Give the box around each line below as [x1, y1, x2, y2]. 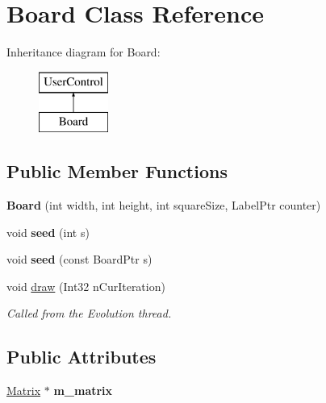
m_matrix [53, 382, 113, 399]
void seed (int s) [6, 223, 90, 240]
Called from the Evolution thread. [6, 305, 172, 322]
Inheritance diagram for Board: [6, 44, 161, 60]
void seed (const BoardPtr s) [6, 251, 153, 268]
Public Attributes [6, 344, 157, 369]
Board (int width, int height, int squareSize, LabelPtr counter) [6, 197, 321, 214]
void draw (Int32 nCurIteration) [6, 277, 165, 294]
